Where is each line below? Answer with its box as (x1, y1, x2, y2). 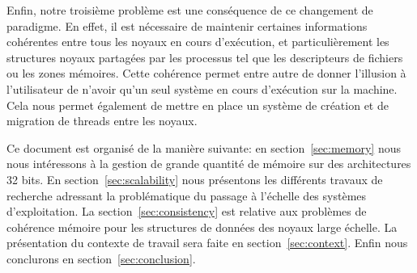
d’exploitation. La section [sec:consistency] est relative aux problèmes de (6, 203, 367, 220)
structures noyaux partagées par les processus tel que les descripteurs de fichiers (6, 48, 403, 65)
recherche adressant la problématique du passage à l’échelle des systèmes (6, 187, 367, 204)
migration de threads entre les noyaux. (6, 112, 198, 129)
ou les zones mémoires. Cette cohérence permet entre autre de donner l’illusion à (6, 65, 406, 82)
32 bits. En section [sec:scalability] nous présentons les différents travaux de (6, 170, 383, 187)
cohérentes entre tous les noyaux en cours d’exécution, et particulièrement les (6, 33, 389, 50)
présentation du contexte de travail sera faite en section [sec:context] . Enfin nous (6, 234, 408, 251)
